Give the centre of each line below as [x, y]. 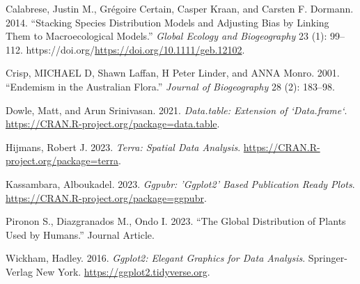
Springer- [328, 258]
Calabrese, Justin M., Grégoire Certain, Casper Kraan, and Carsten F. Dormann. [180, 8]
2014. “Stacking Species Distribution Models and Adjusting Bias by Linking [167, 22]
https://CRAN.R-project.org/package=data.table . [113, 124]
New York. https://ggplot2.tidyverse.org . [123, 271]
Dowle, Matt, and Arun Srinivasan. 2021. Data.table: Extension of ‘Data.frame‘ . [177, 110]
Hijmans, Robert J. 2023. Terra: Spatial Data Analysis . [123, 147]
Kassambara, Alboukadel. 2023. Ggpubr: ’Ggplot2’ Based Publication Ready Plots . [180, 183]
